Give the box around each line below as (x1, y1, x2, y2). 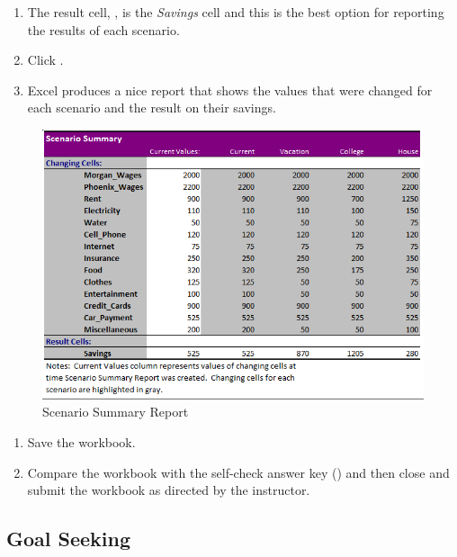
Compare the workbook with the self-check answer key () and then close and (27, 463, 450, 481)
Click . (27, 50, 64, 69)
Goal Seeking (6, 525, 131, 553)
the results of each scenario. (27, 20, 180, 39)
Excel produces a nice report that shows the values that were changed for (27, 80, 433, 99)
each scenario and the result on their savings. (27, 98, 276, 117)
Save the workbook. (27, 432, 136, 451)
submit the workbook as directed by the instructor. (27, 481, 310, 499)
